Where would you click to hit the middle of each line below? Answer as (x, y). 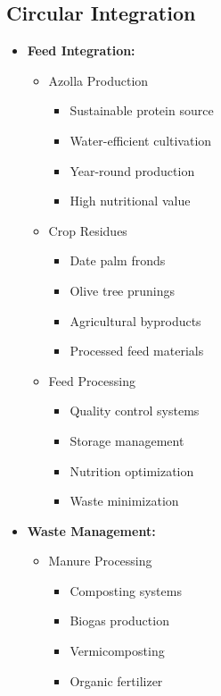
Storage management (127, 440)
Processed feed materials (137, 351)
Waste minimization (124, 501)
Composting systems (126, 590)
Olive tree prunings (123, 290)
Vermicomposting (117, 651)
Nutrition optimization (132, 470)
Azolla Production (98, 80)
